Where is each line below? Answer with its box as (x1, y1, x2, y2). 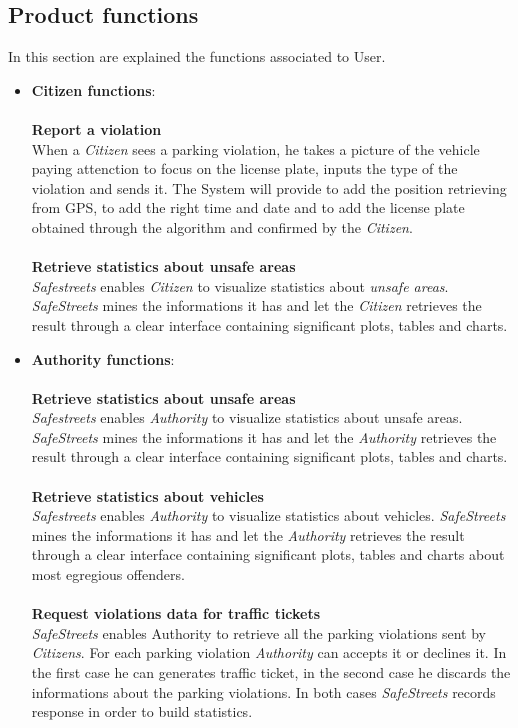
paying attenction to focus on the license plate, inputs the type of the (31, 158, 458, 179)
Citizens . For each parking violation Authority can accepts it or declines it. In (31, 642, 507, 663)
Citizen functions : (31, 79, 156, 100)
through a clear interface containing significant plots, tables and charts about (31, 544, 505, 565)
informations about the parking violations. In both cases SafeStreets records (31, 681, 496, 702)
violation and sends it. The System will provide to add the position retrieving (31, 177, 507, 198)
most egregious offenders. (31, 564, 185, 585)
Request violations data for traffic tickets (31, 603, 321, 624)
